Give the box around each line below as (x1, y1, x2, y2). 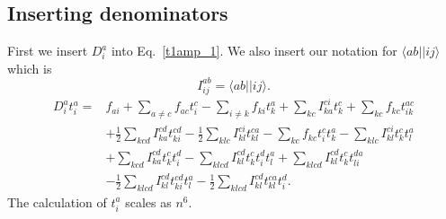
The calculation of (7, 192, 107, 211)
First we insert (7, 41, 88, 60)
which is (7, 58, 52, 77)
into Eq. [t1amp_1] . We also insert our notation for (111, 41, 397, 60)
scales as (125, 192, 172, 211)
